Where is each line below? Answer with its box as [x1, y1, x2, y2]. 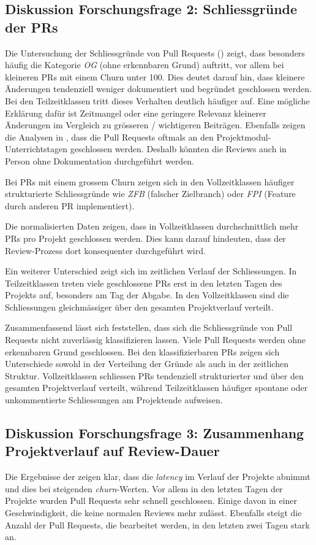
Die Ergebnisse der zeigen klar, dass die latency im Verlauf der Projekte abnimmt [5, 470, 310, 483]
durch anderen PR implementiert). [5, 199, 135, 212]
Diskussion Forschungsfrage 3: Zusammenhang [5, 423, 304, 443]
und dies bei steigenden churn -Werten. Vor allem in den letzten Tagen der [5, 482, 283, 495]
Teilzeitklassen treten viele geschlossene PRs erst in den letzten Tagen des [5, 276, 282, 289]
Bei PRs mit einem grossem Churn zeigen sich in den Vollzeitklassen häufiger [5, 175, 295, 188]
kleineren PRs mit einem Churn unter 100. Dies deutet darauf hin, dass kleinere [5, 70, 305, 83]
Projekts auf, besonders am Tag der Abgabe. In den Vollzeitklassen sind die [5, 288, 289, 301]
